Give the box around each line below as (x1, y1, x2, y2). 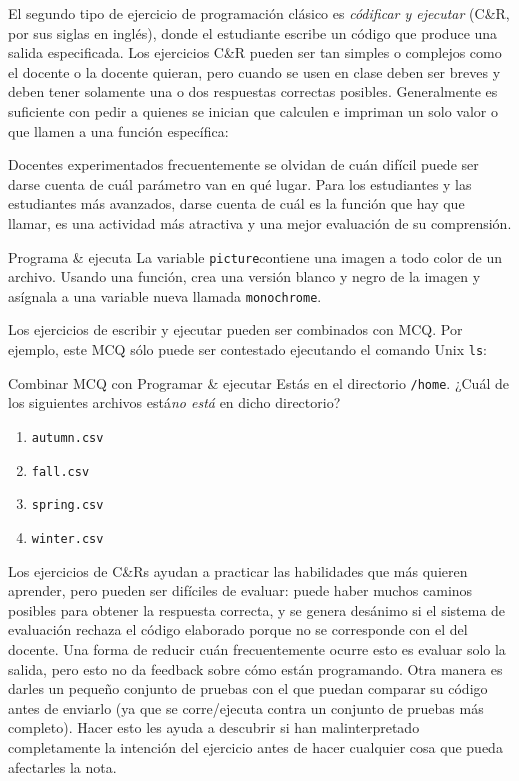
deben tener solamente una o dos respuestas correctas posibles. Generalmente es (8, 81, 498, 102)
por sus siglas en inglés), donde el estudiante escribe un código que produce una (8, 22, 498, 43)
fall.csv (31, 464, 90, 479)
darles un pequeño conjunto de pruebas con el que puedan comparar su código (8, 678, 488, 699)
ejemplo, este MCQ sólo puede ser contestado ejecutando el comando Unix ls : (8, 339, 487, 360)
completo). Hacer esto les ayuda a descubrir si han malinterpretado (8, 717, 420, 738)
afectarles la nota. (8, 756, 117, 777)
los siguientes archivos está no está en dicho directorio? (8, 392, 341, 413)
